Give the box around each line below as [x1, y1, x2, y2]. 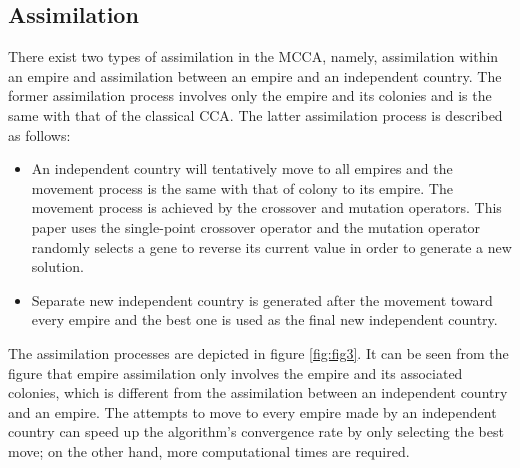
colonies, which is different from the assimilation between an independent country [8, 382, 508, 403]
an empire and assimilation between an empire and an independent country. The [8, 65, 502, 86]
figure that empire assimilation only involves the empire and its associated [8, 362, 463, 383]
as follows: [8, 124, 71, 145]
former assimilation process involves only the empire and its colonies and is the [8, 85, 492, 106]
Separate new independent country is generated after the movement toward [31, 289, 493, 310]
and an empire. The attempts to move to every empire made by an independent [8, 401, 497, 422]
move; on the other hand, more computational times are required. [8, 440, 410, 461]
